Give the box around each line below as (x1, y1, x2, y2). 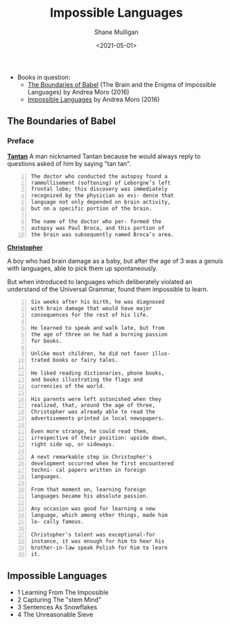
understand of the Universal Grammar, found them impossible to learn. (7, 285, 209, 293)
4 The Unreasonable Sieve (17, 610, 94, 619)
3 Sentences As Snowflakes (17, 603, 98, 611)
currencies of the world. (30, 382, 106, 390)
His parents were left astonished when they (30, 395, 161, 402)
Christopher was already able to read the (30, 409, 156, 416)
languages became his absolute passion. (30, 492, 150, 500)
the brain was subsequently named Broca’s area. (30, 231, 175, 238)
